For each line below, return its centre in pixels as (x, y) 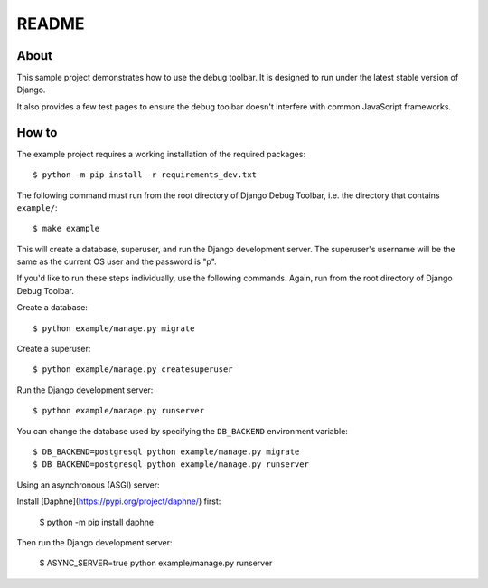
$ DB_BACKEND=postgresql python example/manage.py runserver (171, 465)
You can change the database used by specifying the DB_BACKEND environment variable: (182, 431)
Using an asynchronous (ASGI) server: (88, 485)
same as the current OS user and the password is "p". (117, 261)
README (51, 24)
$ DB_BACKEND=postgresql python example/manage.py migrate (166, 452)
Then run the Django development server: (94, 542)
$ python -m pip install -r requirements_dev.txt (145, 175)
